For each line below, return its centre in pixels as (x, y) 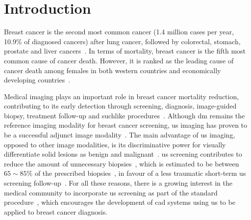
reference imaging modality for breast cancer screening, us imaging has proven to (126, 125)
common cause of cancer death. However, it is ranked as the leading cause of (119, 60)
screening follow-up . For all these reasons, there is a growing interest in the (118, 183)
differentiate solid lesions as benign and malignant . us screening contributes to (123, 154)
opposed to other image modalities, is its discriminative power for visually (115, 144)
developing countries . (37, 80)
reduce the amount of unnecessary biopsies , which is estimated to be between (122, 163)
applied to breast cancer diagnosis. (56, 211)
